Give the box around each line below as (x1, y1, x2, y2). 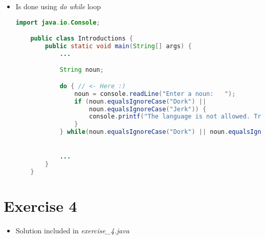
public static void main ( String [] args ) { (45, 43, 192, 50)
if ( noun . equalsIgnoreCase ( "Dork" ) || (74, 97, 207, 105)
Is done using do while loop (15, 1, 101, 11)
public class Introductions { (30, 35, 133, 43)
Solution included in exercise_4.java (15, 225, 129, 236)
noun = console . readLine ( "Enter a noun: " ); (74, 90, 236, 97)
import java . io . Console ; (15, 18, 100, 26)
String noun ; (59, 66, 104, 74)
